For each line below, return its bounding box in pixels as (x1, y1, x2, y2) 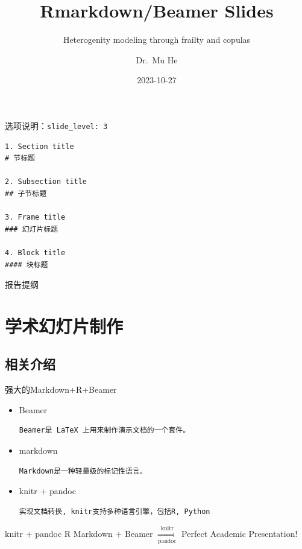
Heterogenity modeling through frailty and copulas (63, 33, 251, 46)
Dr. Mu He (136, 53, 178, 66)
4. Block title (5, 248, 66, 257)
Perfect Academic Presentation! (181, 527, 298, 540)
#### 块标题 (5, 260, 48, 269)
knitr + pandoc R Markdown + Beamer (5, 527, 153, 540)
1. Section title (5, 142, 74, 151)
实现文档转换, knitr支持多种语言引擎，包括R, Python (19, 507, 210, 516)
